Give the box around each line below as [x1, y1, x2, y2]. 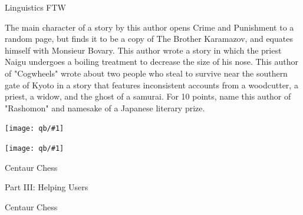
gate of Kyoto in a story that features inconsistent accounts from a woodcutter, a [5, 78, 298, 91]
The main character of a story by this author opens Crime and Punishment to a [5, 21, 294, 33]
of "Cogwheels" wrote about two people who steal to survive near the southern [5, 67, 288, 79]
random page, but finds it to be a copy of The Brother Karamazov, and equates [5, 32, 293, 45]
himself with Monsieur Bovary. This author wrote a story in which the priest [5, 44, 282, 56]
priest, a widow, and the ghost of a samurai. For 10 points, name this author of [5, 90, 291, 102]
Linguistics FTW [5, 1, 66, 13]
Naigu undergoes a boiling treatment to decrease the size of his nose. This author [5, 55, 298, 68]
